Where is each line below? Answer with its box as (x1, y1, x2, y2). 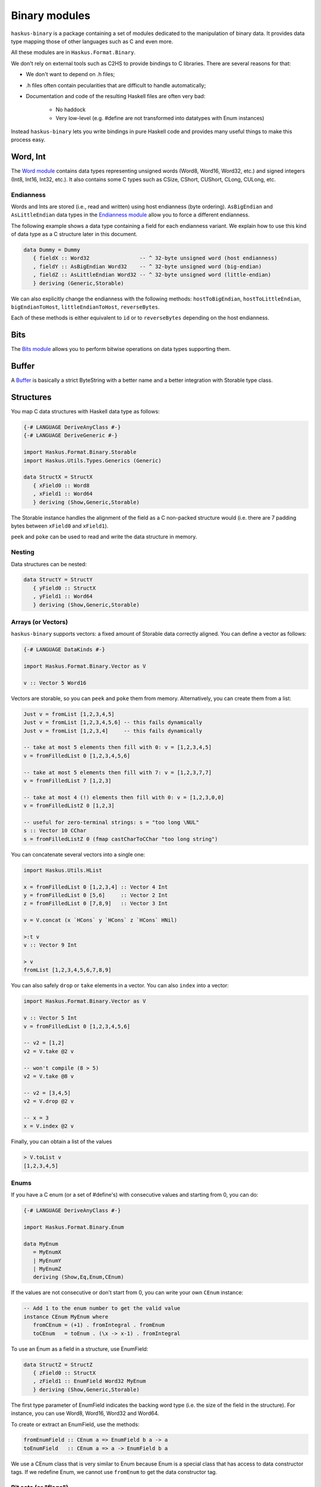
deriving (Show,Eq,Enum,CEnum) (33, 1273, 124, 1281)
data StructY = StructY (23, 576, 93, 583)
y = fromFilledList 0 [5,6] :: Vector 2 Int (23, 892, 168, 898)
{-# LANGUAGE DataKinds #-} (23, 646, 105, 653)
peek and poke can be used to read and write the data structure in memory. (11, 533, 197, 541)
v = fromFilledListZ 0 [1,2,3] (23, 802, 115, 809)
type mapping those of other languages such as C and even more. (11, 37, 174, 45)
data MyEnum (23, 1240, 59, 1247)
